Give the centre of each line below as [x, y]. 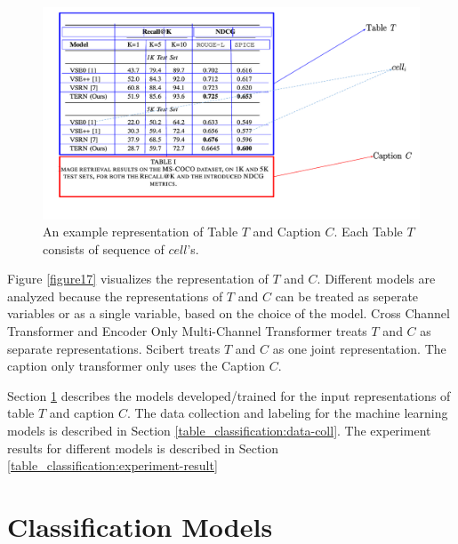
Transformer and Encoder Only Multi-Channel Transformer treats [187, 331]
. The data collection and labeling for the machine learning [287, 413]
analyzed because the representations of [115, 296]
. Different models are [376, 279]
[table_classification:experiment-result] [112, 465]
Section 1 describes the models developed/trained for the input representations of [229, 395]
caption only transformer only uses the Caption [137, 366]
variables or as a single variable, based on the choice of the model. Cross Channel [229, 313]
